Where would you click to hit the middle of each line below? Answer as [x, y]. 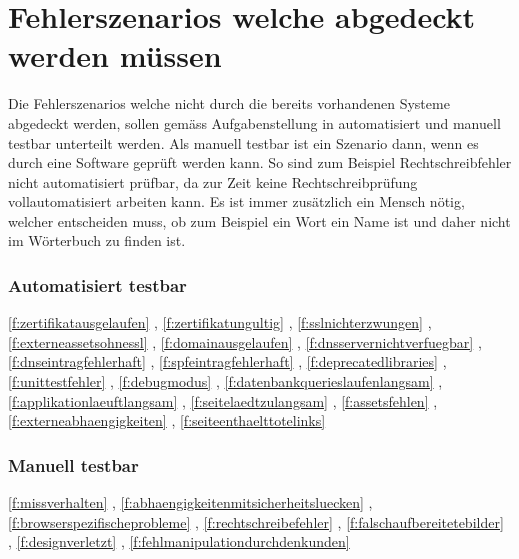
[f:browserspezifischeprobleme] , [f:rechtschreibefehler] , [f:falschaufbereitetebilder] [256, 521]
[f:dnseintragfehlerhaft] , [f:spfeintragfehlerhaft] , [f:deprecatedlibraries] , [227, 361]
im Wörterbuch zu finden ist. [97, 240]
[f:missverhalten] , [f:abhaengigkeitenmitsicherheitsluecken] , [190, 502]
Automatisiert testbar [97, 284]
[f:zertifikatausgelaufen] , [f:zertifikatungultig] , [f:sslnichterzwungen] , [220, 322]
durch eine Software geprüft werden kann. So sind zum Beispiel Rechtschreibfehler [260, 162]
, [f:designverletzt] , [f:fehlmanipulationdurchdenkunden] [179, 541]
